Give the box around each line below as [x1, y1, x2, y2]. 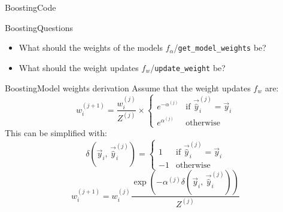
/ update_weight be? [150, 61, 226, 73]
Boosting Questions [5, 21, 73, 33]
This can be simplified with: [5, 127, 107, 139]
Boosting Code [5, 1, 56, 13]
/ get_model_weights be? [174, 41, 266, 54]
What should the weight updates [19, 61, 139, 73]
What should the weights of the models [19, 41, 163, 54]
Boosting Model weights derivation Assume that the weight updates [5, 81, 251, 94]
